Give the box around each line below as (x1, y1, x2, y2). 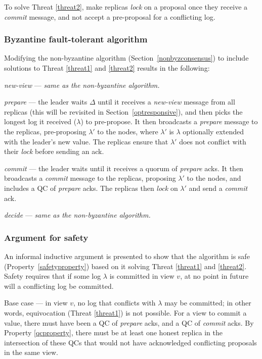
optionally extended (183, 126, 244, 136)
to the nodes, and (187, 173, 241, 183)
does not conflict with (179, 136, 246, 146)
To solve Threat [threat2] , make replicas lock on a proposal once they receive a (4, 2, 248, 12)
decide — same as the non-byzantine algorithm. (4, 210, 151, 220)
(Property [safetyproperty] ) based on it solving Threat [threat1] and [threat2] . (4, 261, 247, 271)
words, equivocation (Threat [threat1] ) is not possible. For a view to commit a (4, 307, 247, 318)
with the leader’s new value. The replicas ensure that (4, 136, 168, 146)
